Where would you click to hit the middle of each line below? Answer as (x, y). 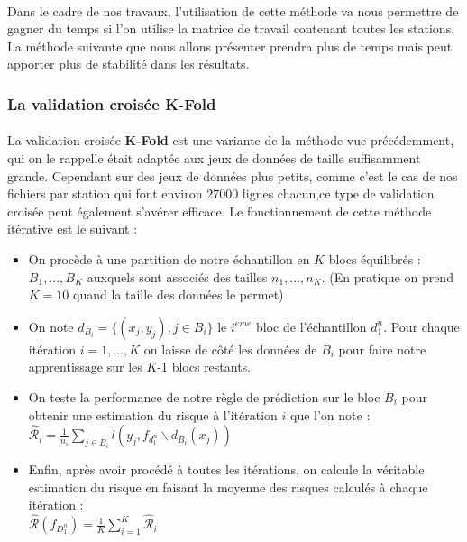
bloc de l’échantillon (311, 326)
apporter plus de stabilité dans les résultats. (128, 64)
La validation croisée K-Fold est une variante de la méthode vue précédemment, (231, 140)
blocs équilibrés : (375, 258)
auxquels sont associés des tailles (177, 276)
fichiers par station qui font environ (105, 193)
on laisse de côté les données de (230, 349)
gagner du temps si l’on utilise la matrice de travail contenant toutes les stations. (231, 28)
